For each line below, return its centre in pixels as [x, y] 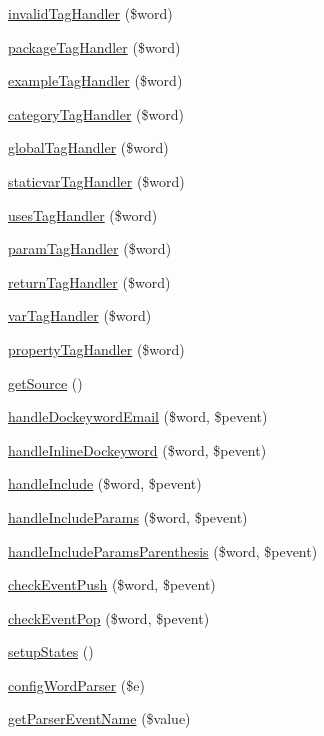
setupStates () [51, 651]
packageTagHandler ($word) [94, 46]
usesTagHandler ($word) [83, 214]
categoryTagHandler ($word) [96, 113]
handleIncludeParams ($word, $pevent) [128, 516]
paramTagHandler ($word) [90, 248]
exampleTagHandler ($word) [95, 80]
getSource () [45, 382]
